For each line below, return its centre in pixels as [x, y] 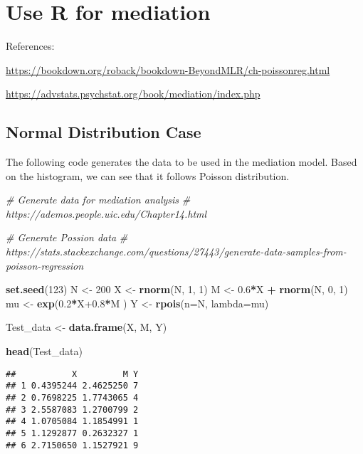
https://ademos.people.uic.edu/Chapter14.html [106, 213]
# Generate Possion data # [67, 237]
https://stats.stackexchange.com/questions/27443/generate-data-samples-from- [176, 252]
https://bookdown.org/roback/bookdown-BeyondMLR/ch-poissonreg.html [168, 69]
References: [30, 46]
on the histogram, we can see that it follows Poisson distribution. [148, 175]
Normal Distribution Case [104, 132]
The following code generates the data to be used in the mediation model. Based [181, 162]
